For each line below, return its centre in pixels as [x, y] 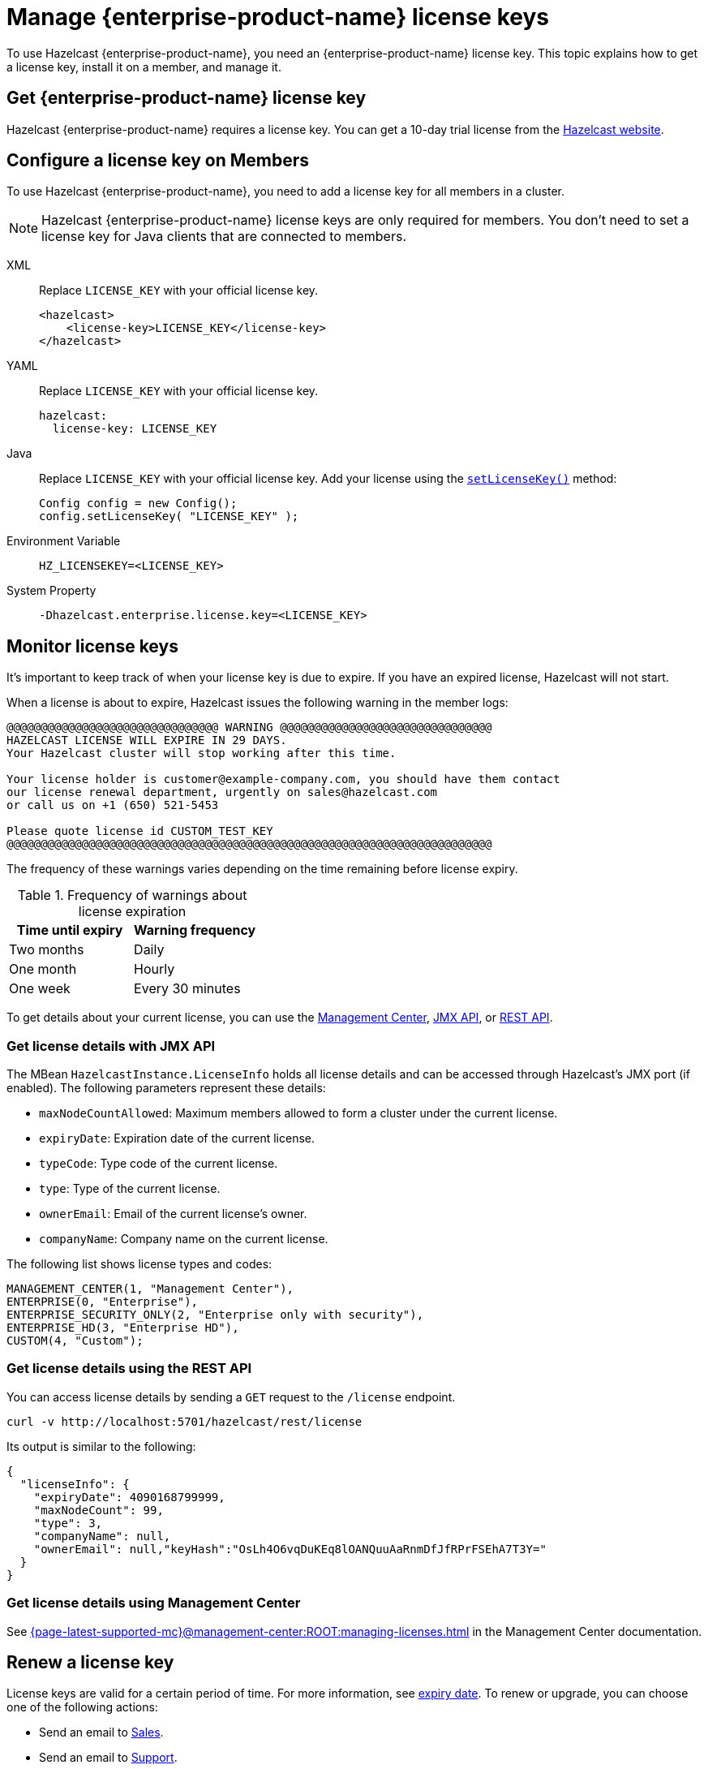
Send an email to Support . [108, 1758]
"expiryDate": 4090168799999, [129, 1497]
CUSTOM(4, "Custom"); [75, 1341]
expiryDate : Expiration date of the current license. [177, 1138]
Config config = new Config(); [138, 504]
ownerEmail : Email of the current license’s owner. [173, 1214]
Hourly [154, 969]
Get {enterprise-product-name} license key [187, 98]
